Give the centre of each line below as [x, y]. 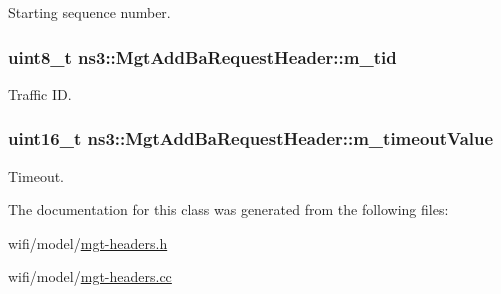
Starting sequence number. [89, 12]
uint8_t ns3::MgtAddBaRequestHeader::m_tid [202, 56]
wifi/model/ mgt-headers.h [88, 242]
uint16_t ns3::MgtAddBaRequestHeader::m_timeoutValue [251, 138]
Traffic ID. [40, 93]
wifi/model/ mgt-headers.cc [90, 276]
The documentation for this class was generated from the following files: [228, 209]
